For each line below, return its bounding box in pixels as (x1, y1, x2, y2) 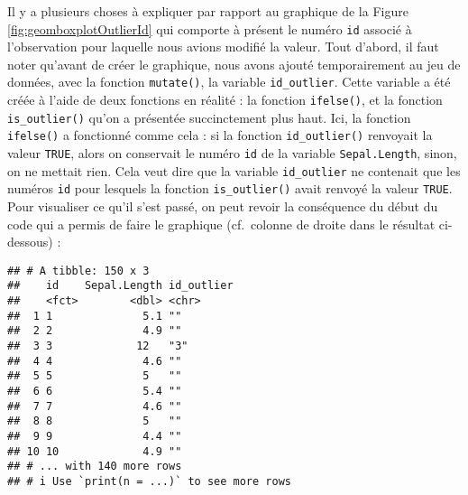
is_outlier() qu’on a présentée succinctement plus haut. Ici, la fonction (7, 107, 411, 126)
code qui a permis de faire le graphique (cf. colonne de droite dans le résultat (7, 214, 436, 233)
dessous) (7, 232, 53, 251)
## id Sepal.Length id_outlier (7, 279, 234, 293)
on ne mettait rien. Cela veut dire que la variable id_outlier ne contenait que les (7, 161, 461, 180)
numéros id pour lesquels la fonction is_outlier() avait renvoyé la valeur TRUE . (7, 179, 453, 198)
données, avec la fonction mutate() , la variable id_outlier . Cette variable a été (7, 72, 451, 91)
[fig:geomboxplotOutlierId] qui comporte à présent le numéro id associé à (7, 19, 412, 38)
